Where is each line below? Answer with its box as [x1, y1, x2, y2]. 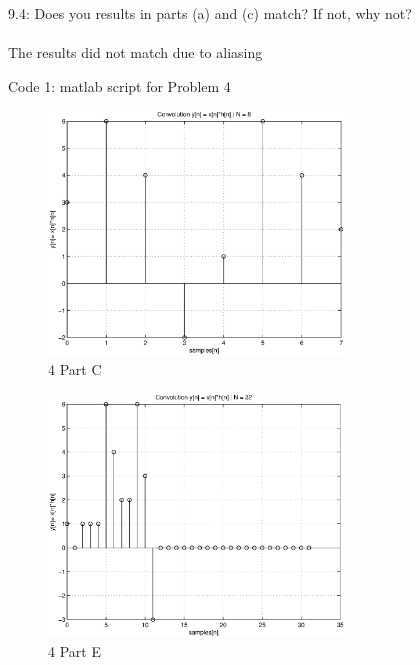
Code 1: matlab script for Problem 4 [8, 75, 231, 96]
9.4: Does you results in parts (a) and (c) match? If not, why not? [8, 3, 412, 23]
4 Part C [48, 358, 102, 379]
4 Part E [48, 640, 101, 661]
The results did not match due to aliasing [8, 42, 263, 63]
